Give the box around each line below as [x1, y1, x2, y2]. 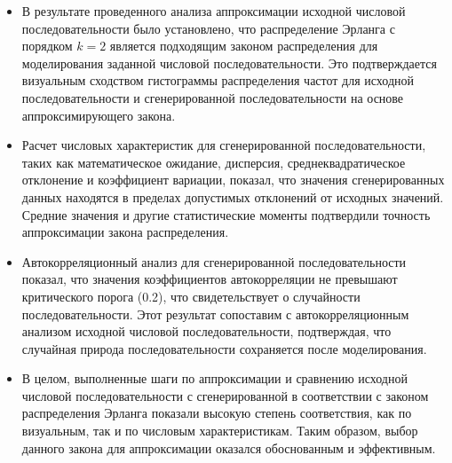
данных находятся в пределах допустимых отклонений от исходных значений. [21, 187, 444, 206]
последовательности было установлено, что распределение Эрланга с [21, 19, 395, 37]
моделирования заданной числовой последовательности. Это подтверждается [21, 53, 437, 72]
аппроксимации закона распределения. [21, 223, 229, 241]
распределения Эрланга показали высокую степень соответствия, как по [21, 404, 412, 422]
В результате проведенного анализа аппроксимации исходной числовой [21, 2, 406, 20]
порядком [21, 36, 73, 55]
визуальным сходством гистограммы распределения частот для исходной [21, 71, 414, 90]
